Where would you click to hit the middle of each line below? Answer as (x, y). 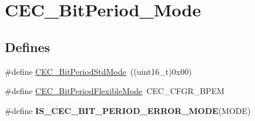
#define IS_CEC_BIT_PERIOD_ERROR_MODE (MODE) (128, 110)
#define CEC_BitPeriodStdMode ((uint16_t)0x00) (98, 71)
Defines (28, 46)
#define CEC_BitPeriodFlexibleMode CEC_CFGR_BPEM (115, 91)
